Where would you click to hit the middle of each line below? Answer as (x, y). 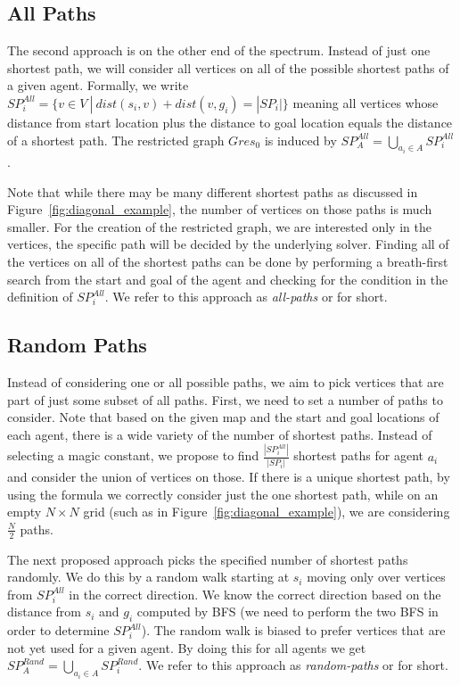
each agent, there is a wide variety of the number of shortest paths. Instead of (220, 434)
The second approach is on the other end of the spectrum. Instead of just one (219, 50)
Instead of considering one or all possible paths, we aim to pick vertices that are (226, 381)
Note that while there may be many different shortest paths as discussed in (213, 191)
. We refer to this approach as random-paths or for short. (293, 665)
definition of (40, 297)
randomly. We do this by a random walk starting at (148, 577)
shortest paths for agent (359, 455)
